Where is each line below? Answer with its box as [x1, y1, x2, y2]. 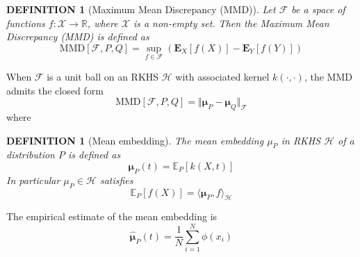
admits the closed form [6, 83, 104, 97]
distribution [6, 147, 55, 162]
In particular [6, 172, 60, 187]
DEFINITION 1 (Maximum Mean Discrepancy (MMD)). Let [6, 2, 276, 16]
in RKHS [281, 133, 321, 147]
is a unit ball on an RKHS [47, 69, 159, 83]
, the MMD [304, 69, 352, 83]
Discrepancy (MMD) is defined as [6, 29, 149, 44]
